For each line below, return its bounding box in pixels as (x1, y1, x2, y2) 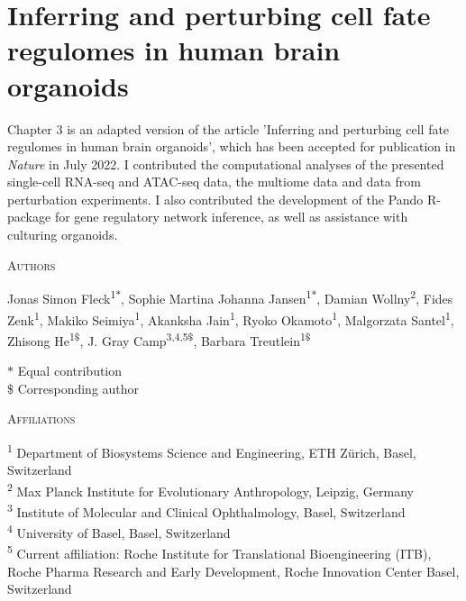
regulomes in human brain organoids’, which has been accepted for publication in (7, 137, 456, 156)
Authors (7, 255, 56, 274)
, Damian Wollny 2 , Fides (316, 287, 453, 307)
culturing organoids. (7, 225, 118, 244)
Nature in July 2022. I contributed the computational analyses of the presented (7, 154, 444, 173)
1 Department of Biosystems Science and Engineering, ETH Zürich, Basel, (7, 440, 416, 461)
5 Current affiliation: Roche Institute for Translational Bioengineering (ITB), (7, 542, 432, 563)
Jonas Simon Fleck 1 (7, 287, 116, 307)
